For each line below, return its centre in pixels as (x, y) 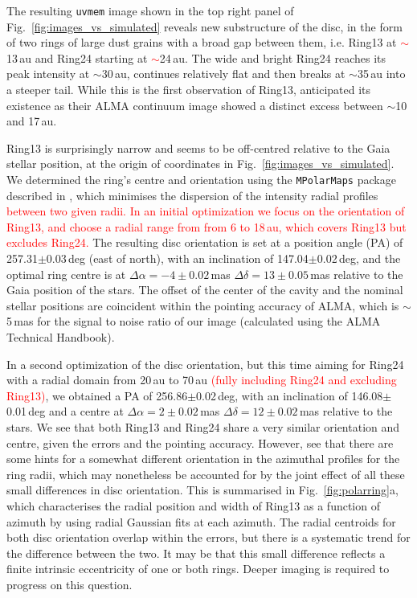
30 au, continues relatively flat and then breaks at (223, 74)
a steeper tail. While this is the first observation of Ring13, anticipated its (189, 90)
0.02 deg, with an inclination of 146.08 (290, 395)
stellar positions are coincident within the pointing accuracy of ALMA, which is (203, 305)
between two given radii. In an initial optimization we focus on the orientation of (206, 211)
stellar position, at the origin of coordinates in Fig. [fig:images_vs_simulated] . (200, 164)
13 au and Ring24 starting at (77, 57)
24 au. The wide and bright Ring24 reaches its (273, 57)
